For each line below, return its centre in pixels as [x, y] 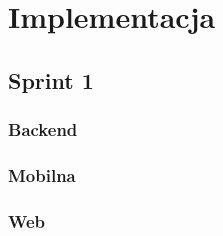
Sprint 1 [51, 79]
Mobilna [42, 174]
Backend [43, 129]
